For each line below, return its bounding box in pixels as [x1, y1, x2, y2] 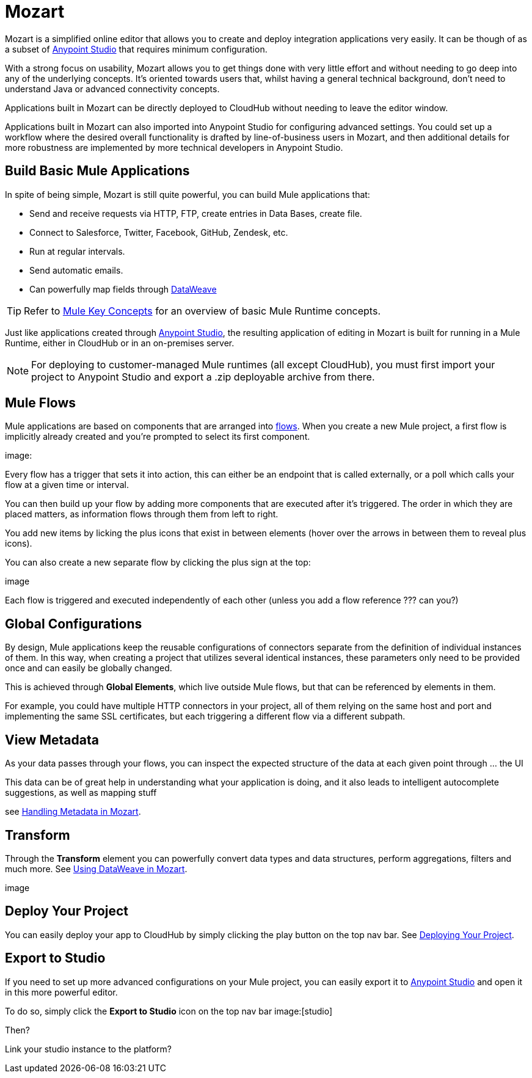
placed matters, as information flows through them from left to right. [5, 509, 279, 520]
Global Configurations [5, 616, 142, 632]
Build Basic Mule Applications [5, 163, 190, 179]
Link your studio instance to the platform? [5, 1043, 172, 1054]
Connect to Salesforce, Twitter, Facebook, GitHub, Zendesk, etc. [29, 227, 288, 238]
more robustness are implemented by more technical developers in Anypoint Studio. [5, 142, 343, 153]
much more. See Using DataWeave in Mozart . [5, 863, 188, 874]
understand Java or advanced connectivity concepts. [5, 83, 220, 94]
